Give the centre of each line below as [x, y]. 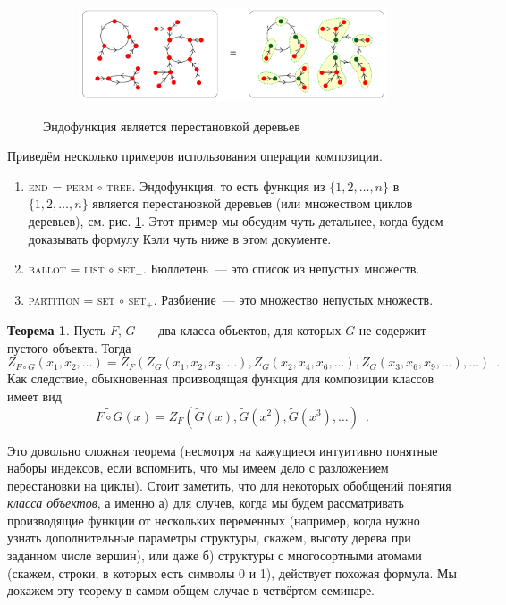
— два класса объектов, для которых [241, 330]
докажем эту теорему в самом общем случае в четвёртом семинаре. [191, 590]
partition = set [72, 299]
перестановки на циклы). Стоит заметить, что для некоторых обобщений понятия [229, 485]
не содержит [392, 330]
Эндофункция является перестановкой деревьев [172, 126]
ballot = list [66, 269]
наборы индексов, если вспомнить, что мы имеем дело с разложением [198, 468]
